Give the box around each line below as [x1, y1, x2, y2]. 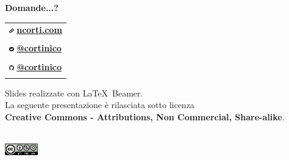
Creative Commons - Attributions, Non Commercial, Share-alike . [5, 111, 285, 123]
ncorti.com [16, 23, 62, 36]
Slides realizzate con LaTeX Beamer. [5, 86, 143, 99]
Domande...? [5, 1, 59, 13]
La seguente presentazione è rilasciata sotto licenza [5, 98, 194, 111]
